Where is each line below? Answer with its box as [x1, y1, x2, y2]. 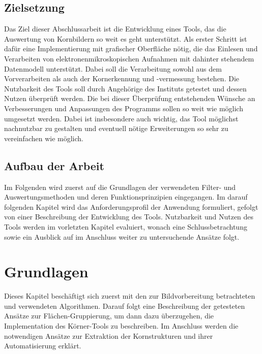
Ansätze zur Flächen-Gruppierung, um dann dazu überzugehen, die [4, 310, 214, 321]
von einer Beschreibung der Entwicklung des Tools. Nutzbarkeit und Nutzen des [4, 211, 254, 222]
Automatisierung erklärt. [4, 340, 81, 351]
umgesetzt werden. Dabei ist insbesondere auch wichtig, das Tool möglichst [4, 113, 239, 123]
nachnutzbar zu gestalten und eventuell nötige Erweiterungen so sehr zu [4, 123, 228, 134]
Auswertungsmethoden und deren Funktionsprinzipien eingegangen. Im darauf [4, 191, 248, 202]
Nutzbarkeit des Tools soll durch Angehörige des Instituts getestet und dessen [4, 83, 247, 93]
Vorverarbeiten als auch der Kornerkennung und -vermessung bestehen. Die [4, 73, 240, 84]
